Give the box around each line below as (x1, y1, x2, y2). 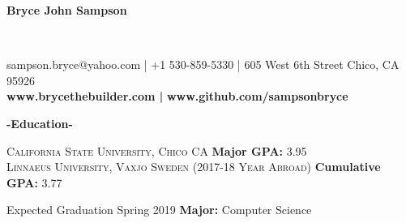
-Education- (6, 114, 73, 131)
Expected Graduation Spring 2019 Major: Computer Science (6, 201, 312, 218)
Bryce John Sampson (6, 2, 127, 18)
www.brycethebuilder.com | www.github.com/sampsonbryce (6, 88, 348, 105)
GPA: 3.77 (6, 174, 62, 191)
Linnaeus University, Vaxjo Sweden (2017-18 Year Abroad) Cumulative (6, 158, 381, 175)
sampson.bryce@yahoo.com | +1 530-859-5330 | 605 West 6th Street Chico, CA (6, 56, 400, 73)
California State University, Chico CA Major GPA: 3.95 (6, 142, 307, 159)
